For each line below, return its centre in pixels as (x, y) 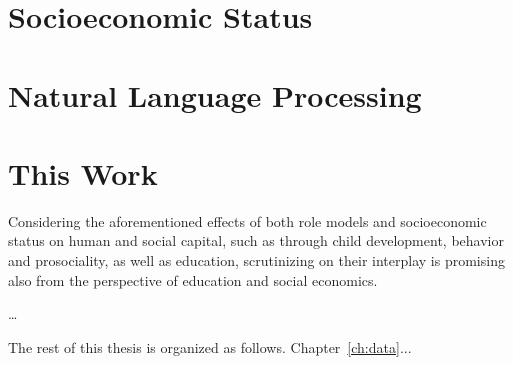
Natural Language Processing (215, 94)
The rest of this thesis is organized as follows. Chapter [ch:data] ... (210, 346)
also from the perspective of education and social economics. (193, 279)
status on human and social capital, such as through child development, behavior (256, 240)
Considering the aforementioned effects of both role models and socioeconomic (247, 220)
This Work (83, 172)
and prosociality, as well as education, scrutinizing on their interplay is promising (256, 260)
